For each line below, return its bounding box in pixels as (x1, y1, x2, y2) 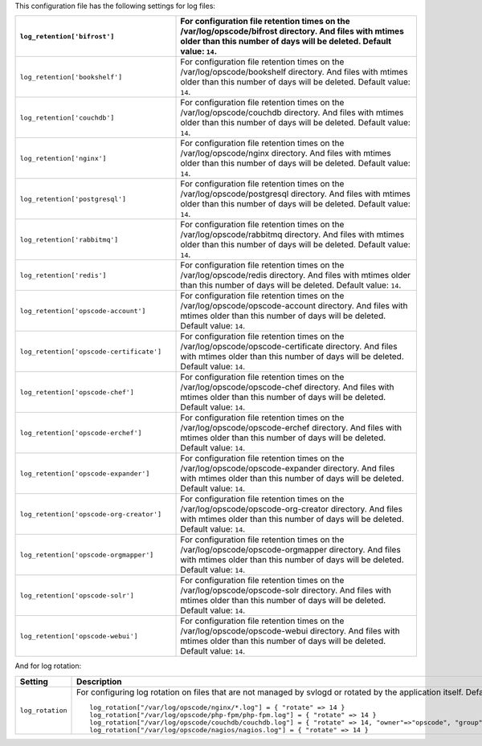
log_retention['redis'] (19, 271, 107, 279)
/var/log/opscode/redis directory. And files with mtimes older (180, 270, 411, 281)
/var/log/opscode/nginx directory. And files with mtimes (180, 148, 391, 159)
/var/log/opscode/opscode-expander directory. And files (180, 463, 395, 474)
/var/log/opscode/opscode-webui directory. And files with (180, 626, 401, 637)
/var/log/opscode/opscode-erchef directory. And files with (180, 422, 402, 434)
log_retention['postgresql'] (19, 194, 127, 203)
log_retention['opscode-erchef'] (19, 428, 142, 437)
